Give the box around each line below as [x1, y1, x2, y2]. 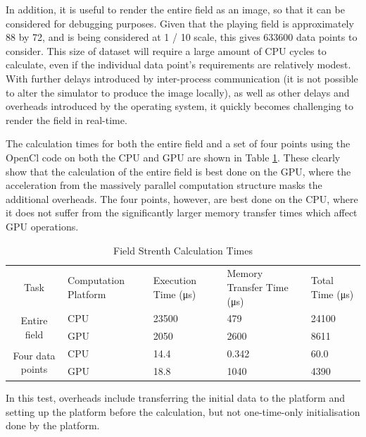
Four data [13, 347, 56, 362]
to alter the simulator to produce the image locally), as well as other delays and [6, 85, 350, 99]
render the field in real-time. [6, 112, 127, 127]
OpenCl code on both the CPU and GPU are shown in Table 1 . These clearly [6, 149, 341, 164]
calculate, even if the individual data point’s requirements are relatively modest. [6, 57, 351, 72]
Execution [153, 273, 196, 288]
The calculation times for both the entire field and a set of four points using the [6, 136, 351, 151]
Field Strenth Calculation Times [113, 242, 253, 257]
